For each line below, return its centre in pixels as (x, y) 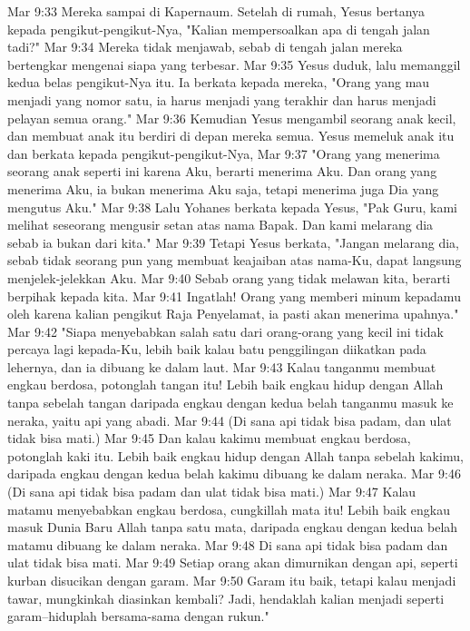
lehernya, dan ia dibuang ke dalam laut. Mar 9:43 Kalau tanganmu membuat (222, 366)
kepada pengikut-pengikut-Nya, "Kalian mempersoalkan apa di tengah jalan (219, 29)
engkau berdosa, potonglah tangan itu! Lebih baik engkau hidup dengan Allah (225, 385)
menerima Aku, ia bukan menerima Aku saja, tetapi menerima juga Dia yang (223, 188)
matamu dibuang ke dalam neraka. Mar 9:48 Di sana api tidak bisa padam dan (228, 544)
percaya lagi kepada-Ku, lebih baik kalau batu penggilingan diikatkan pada (217, 349)
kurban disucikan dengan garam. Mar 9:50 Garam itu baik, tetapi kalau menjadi (232, 580)
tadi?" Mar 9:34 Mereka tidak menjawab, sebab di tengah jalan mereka (205, 47)
